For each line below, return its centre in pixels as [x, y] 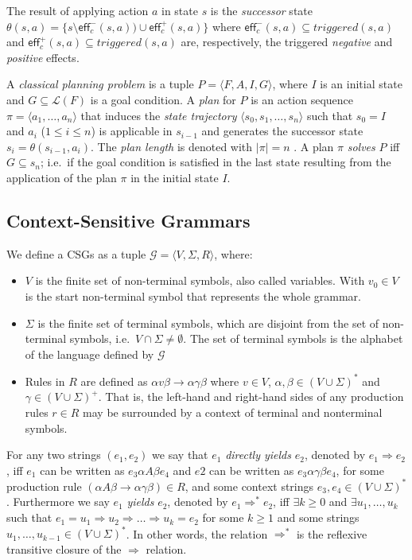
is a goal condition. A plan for [163, 99]
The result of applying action [78, 10]
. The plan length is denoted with [171, 146]
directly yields [258, 455]
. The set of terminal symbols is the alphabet [293, 338]
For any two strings [54, 455]
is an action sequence [302, 99]
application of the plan [62, 177]
